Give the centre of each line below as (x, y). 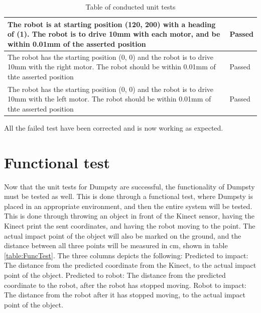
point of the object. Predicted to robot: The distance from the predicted (115, 275)
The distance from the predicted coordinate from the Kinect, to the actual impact (130, 265)
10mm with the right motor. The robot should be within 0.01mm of (112, 67)
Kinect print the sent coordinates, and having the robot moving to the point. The (130, 226)
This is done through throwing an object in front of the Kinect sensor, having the (129, 216)
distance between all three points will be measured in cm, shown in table (116, 245)
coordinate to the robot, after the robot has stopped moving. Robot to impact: (125, 285)
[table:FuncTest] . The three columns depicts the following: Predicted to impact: (126, 255)
